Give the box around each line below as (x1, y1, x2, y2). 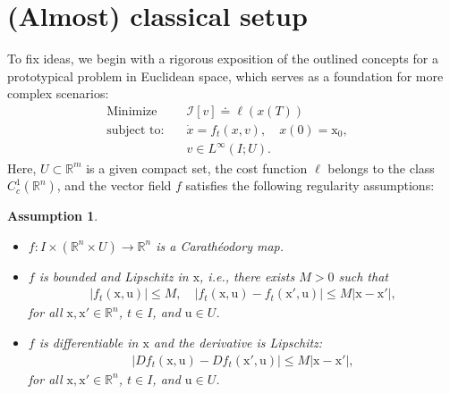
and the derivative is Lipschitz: (153, 332, 323, 351)
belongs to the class (327, 158, 435, 177)
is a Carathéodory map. (156, 236, 284, 255)
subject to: (106, 123, 165, 137)
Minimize (106, 105, 157, 118)
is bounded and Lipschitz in (38, 266, 189, 285)
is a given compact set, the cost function (86, 158, 308, 177)
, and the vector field (56, 176, 172, 195)
